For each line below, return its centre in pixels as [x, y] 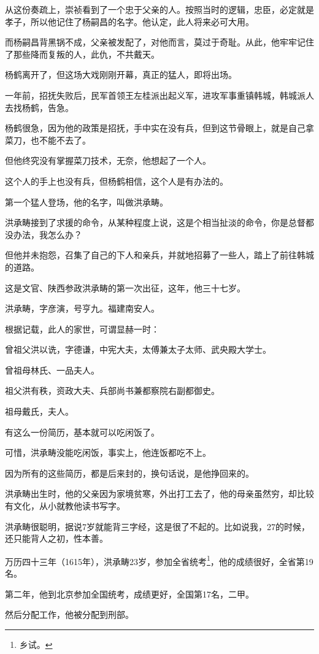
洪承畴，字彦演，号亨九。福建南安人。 [82, 308]
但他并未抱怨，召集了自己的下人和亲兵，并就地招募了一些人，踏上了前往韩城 [159, 255]
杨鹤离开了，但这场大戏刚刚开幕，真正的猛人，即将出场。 [121, 75]
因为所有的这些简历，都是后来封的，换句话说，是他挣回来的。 [129, 473]
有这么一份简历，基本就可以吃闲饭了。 [82, 432]
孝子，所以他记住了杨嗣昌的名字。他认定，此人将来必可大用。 [129, 21]
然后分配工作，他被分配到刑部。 [69, 614]
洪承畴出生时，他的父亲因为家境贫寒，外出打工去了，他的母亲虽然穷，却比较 [159, 494]
